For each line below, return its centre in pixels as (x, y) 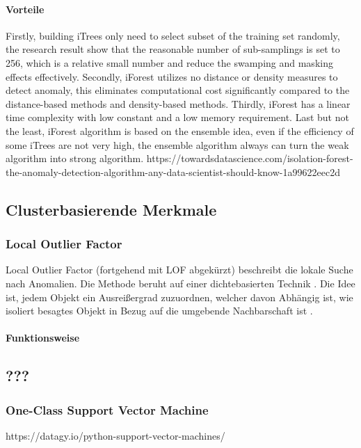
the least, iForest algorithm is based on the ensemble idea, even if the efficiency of (180, 130)
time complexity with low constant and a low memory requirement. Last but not (177, 117)
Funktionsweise (43, 338)
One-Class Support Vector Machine (107, 409)
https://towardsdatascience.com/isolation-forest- (250, 158)
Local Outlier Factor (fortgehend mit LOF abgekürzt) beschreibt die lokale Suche (179, 270)
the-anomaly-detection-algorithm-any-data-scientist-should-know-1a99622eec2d (173, 171)
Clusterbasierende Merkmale (111, 209)
